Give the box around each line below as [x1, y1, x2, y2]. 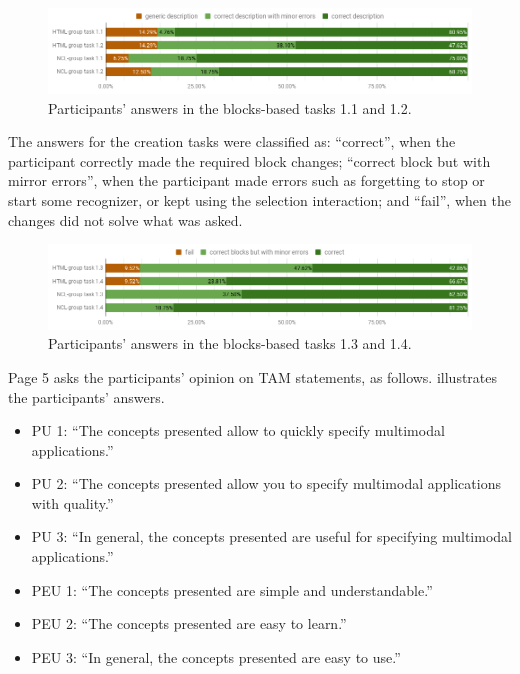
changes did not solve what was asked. [8, 209, 243, 230]
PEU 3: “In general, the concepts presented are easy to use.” [31, 646, 401, 667]
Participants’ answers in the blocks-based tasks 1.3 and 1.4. [48, 333, 412, 354]
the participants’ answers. [8, 386, 165, 407]
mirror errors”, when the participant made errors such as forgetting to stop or [8, 170, 485, 191]
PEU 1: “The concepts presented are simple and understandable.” [31, 579, 433, 600]
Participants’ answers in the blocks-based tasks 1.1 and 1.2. [48, 97, 412, 118]
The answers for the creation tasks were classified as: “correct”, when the [8, 131, 456, 152]
